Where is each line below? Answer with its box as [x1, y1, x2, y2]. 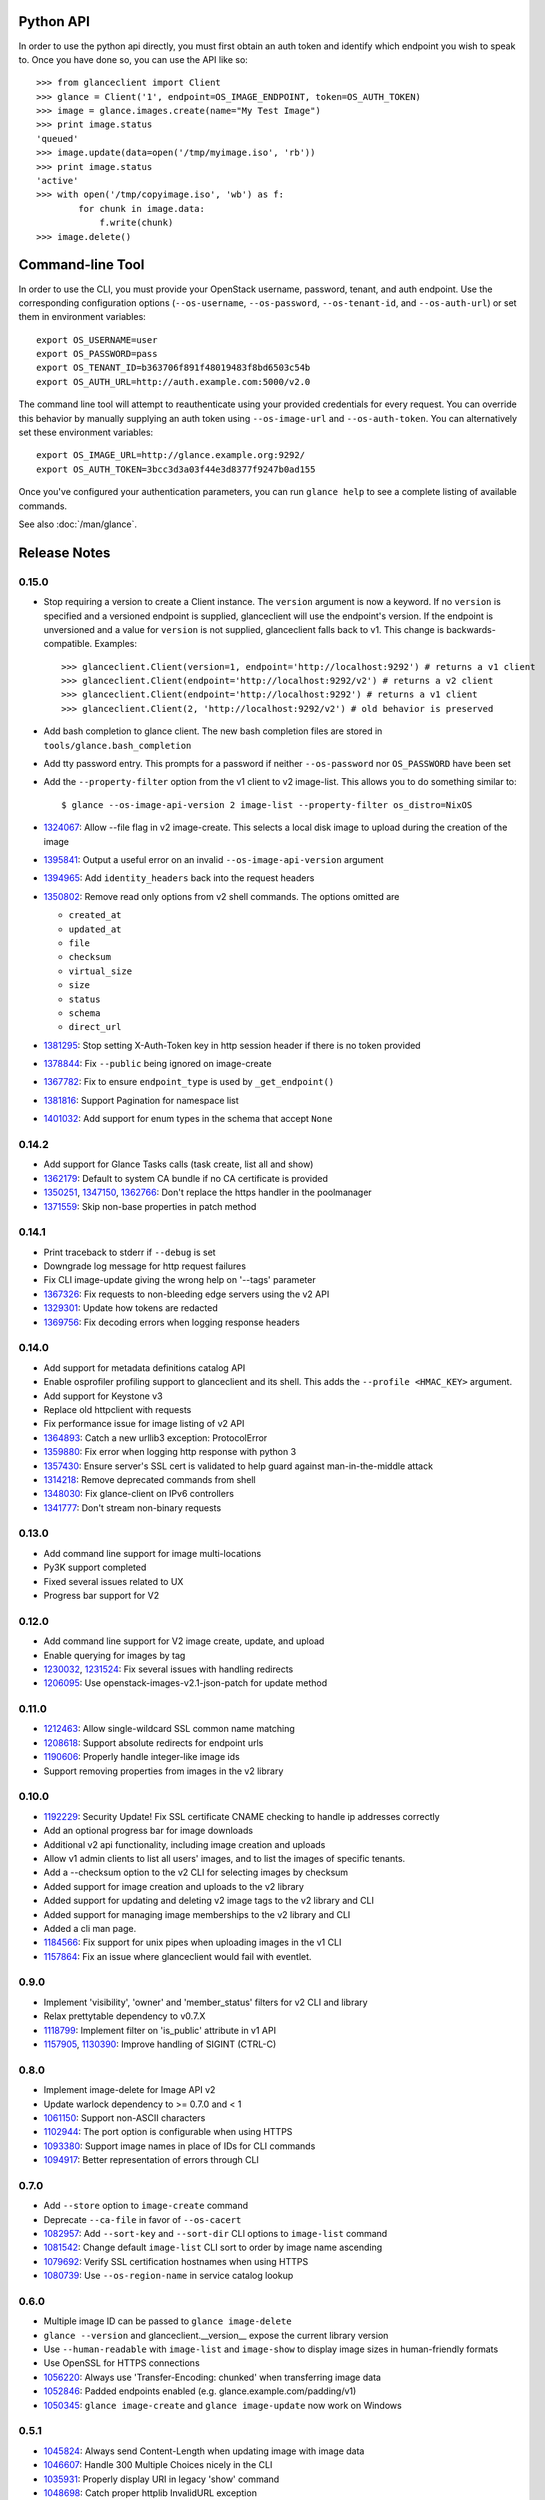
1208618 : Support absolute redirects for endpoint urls [43, 1736, 264, 1749]
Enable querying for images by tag [43, 1649, 186, 1661]
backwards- [446, 623, 497, 635]
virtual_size [68, 965, 133, 977]
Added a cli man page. [43, 1922, 137, 1934]
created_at [68, 910, 122, 921]
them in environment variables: [18, 311, 147, 323]
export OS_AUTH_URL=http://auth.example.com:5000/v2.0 [36, 376, 311, 387]
